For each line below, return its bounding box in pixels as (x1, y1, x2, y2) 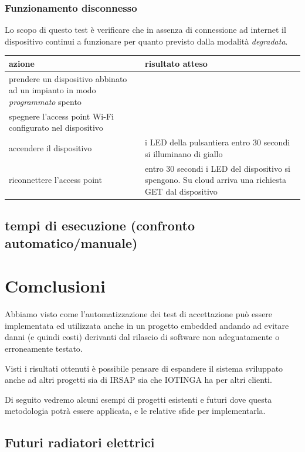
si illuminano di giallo (145, 147, 223, 159)
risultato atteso (145, 57, 208, 69)
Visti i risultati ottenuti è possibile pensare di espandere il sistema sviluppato (5, 362, 283, 374)
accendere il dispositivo (9, 142, 92, 154)
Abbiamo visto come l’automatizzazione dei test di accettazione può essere (5, 308, 273, 320)
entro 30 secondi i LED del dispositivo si (145, 162, 290, 174)
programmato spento (9, 95, 82, 107)
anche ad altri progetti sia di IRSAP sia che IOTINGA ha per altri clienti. (5, 373, 272, 386)
